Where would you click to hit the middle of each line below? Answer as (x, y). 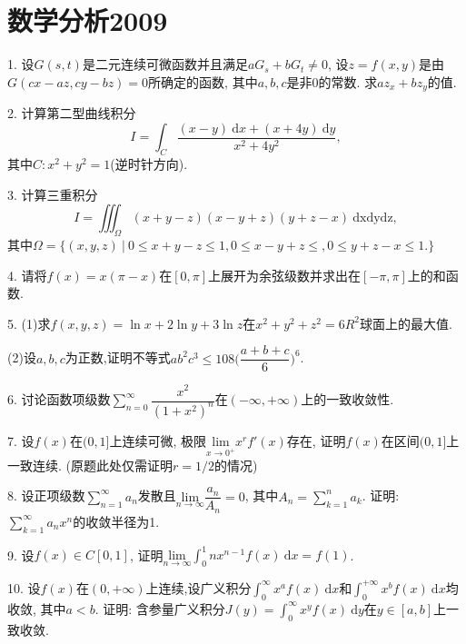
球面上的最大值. (406, 323)
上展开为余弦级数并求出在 (285, 275)
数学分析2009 (88, 20)
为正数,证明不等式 (118, 357)
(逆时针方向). (149, 164)
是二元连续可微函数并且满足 (165, 64)
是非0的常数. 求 (332, 81)
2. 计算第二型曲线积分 (72, 113)
